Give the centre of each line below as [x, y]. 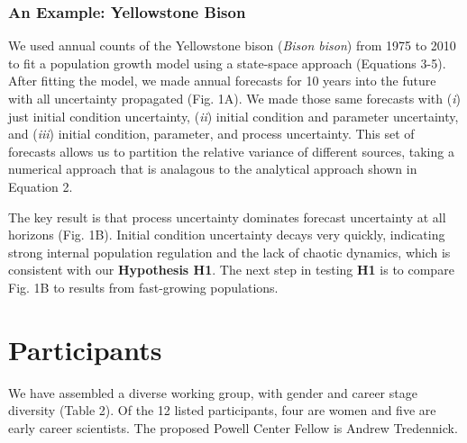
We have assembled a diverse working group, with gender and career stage [213, 392]
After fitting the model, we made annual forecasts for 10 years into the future [222, 81]
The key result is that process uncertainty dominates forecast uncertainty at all [227, 217]
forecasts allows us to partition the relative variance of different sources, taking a [231, 151]
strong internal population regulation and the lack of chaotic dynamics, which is [229, 252]
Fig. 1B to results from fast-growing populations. [143, 287]
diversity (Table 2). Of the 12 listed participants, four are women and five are [222, 410]
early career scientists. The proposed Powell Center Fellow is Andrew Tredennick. [233, 427]
